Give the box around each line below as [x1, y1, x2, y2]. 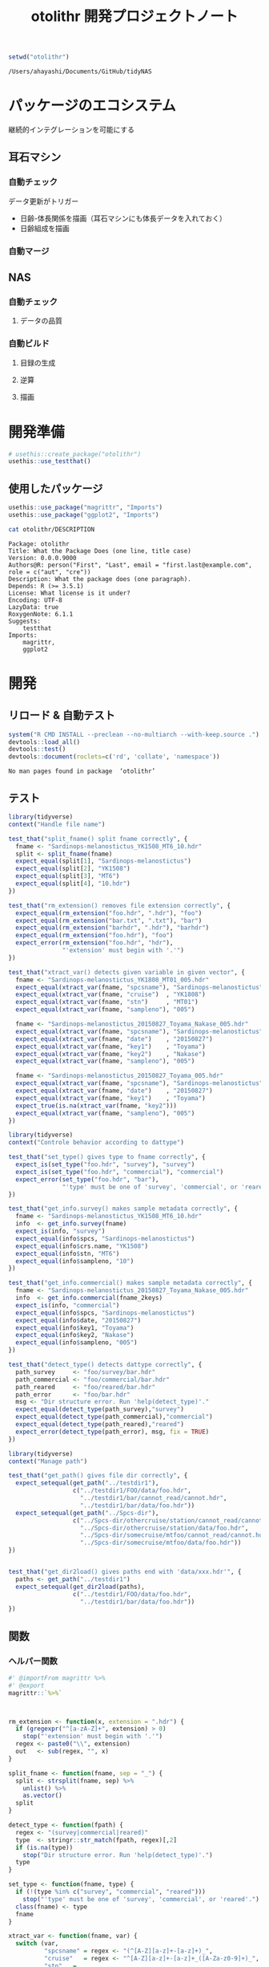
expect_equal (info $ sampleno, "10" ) [15, 1257, 134, 1265]
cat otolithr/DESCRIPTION [8, 525, 94, 534]
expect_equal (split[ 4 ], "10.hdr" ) [15, 880, 130, 888]
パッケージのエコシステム [8, 97, 176, 115]
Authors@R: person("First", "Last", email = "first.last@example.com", [8, 561, 252, 569]
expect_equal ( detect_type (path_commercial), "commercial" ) [15, 1413, 214, 1421]
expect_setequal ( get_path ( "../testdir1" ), [15, 1479, 159, 1487]
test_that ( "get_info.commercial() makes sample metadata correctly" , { [8, 1279, 252, 1287]
